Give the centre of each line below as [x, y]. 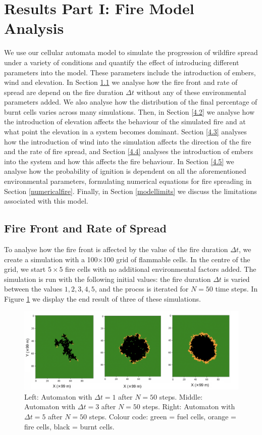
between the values [33, 289]
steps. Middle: [181, 396]
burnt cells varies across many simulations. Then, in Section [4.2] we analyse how [129, 111]
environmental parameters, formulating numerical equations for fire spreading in [128, 181]
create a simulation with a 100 [51, 259]
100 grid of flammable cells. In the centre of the [177, 259]
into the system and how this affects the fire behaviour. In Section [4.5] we [119, 161]
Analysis [34, 28]
